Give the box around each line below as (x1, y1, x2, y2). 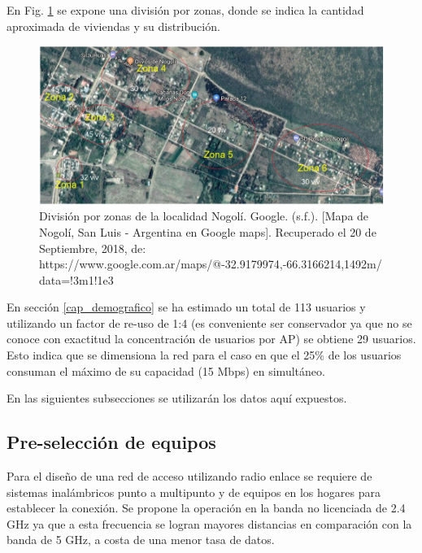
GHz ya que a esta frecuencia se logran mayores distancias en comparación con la (7, 515, 412, 532)
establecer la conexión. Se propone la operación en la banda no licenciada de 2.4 (7, 499, 406, 516)
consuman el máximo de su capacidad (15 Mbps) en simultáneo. (7, 362, 325, 379)
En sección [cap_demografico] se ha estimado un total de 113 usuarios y (7, 298, 366, 316)
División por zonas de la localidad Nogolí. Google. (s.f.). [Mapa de (39, 207, 369, 224)
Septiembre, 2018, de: (39, 239, 146, 256)
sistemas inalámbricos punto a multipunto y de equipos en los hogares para (7, 483, 381, 500)
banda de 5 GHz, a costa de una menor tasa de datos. (7, 531, 275, 548)
